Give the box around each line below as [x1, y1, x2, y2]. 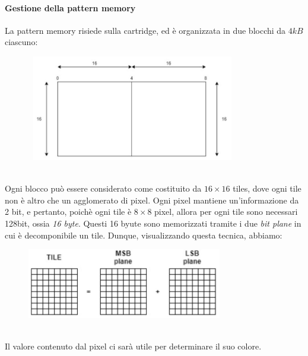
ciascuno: [5, 36, 38, 48]
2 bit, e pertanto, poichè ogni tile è [5, 205, 132, 218]
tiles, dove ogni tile [233, 182, 301, 195]
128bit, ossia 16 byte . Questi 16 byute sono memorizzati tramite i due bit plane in [5, 217, 301, 229]
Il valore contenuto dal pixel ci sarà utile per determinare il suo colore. [5, 340, 262, 352]
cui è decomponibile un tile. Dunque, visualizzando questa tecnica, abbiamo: [5, 228, 282, 241]
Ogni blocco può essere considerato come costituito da [5, 182, 202, 195]
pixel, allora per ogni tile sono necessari [154, 205, 298, 218]
